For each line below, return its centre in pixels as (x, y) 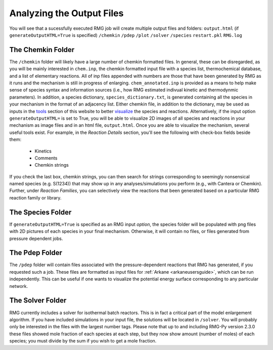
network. (19, 286)
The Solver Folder (38, 301)
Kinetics (43, 151)
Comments (46, 158)
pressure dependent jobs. (36, 238)
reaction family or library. (35, 197)
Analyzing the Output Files (66, 13)
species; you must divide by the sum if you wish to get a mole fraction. (83, 341)
